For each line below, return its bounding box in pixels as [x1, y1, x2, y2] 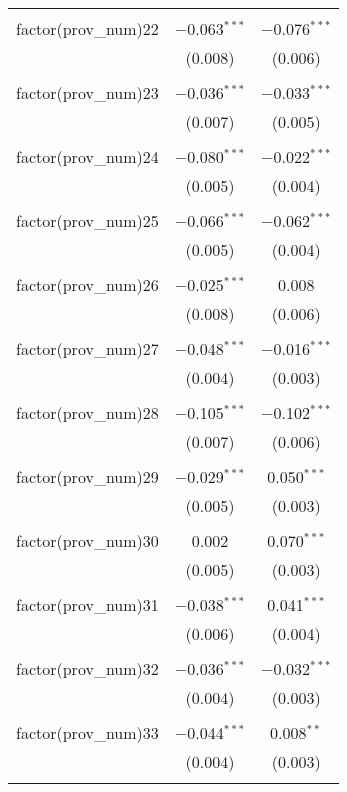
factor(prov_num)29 [16, 465, 159, 488]
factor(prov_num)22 [16, 17, 159, 40]
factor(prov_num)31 [16, 593, 159, 616]
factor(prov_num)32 [16, 657, 159, 680]
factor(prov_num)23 [16, 81, 159, 104]
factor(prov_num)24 [16, 145, 159, 168]
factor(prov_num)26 [16, 273, 159, 296]
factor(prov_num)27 [16, 337, 159, 360]
